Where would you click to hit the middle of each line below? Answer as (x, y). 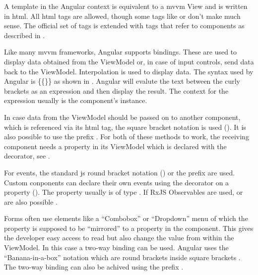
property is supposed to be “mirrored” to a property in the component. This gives (129, 228)
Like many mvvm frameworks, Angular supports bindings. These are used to (121, 52)
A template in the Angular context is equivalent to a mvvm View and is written (126, 6)
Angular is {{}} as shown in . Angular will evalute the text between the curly (122, 81)
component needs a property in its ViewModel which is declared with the (115, 146)
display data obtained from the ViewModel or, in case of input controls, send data (129, 61)
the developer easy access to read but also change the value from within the (119, 238)
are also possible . (31, 201)
